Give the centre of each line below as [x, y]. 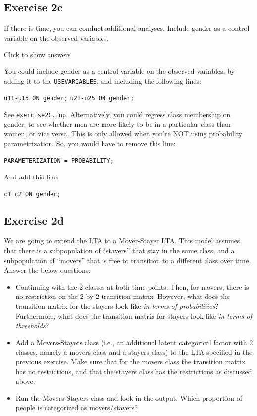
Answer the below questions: [47, 270]
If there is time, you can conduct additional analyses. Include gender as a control [127, 28]
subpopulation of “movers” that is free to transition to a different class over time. [128, 260]
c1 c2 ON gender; [32, 194]
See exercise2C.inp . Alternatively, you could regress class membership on [117, 114]
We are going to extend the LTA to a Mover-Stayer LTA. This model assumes [122, 241]
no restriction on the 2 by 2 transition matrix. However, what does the [123, 296]
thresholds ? [32, 326]
